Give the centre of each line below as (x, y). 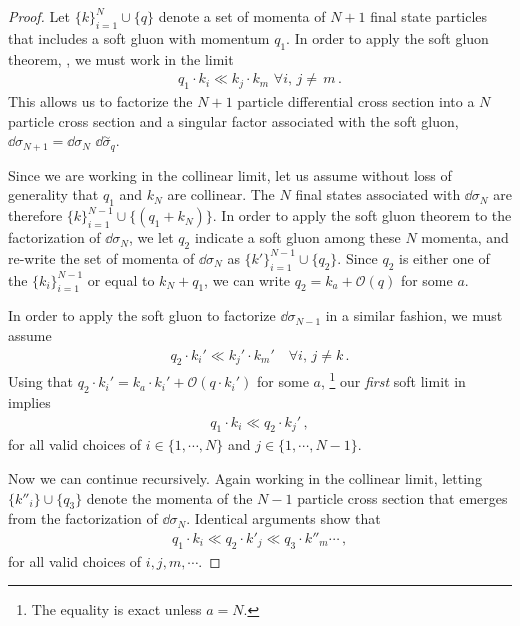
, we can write (247, 279)
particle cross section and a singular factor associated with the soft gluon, (233, 120)
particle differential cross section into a (356, 101)
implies (29, 401)
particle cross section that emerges (402, 497)
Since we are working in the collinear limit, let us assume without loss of (230, 174)
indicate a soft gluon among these (297, 237)
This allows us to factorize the (100, 101)
